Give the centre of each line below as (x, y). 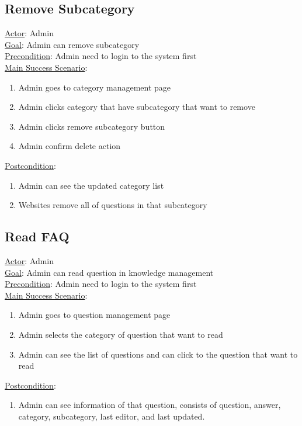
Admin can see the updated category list (91, 185)
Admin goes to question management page (94, 315)
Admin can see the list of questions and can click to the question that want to (158, 354)
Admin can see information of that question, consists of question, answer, (150, 405)
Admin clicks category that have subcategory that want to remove (137, 107)
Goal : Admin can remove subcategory (72, 44)
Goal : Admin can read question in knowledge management (109, 272)
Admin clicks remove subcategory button (92, 126)
